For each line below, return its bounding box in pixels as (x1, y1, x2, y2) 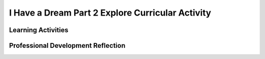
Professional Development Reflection (9, 41, 126, 50)
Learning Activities (9, 26, 69, 34)
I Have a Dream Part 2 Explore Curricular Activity (9, 7, 212, 18)
